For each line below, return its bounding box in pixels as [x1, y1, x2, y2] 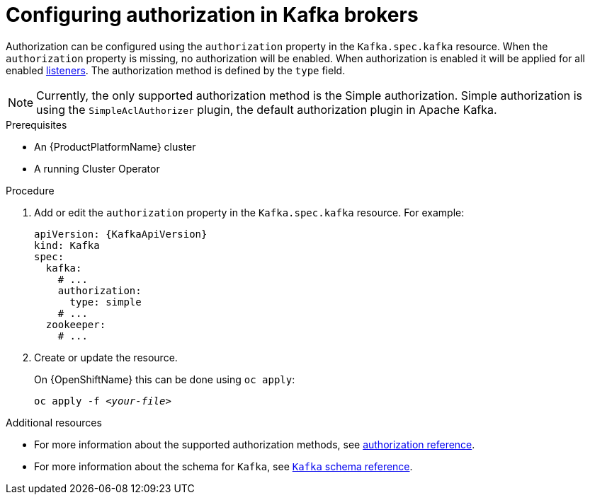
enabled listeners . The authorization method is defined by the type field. [6, 64, 346, 76]
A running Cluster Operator [34, 162, 160, 175]
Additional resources [6, 416, 102, 429]
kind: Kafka [34, 239, 100, 251]
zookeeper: [45, 318, 106, 330]
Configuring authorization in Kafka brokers [6, 3, 419, 27]
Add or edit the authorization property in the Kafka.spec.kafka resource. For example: [34, 206, 465, 219]
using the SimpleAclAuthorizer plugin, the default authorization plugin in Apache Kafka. [36, 102, 497, 117]
